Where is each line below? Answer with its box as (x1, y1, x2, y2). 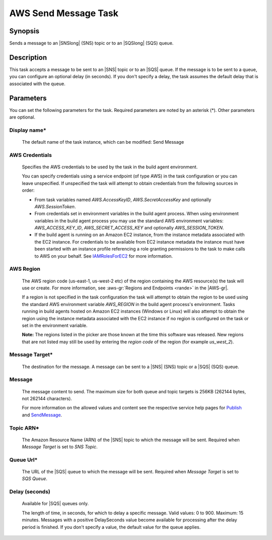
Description (9, 53, 47, 62)
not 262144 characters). (22, 396, 73, 402)
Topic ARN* (9, 424, 40, 431)
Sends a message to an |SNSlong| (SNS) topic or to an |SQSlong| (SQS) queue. (9, 40, 174, 46)
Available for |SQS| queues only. (22, 501, 89, 507)
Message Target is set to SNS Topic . (22, 444, 98, 450)
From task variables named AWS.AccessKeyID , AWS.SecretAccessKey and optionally (34, 197, 212, 203)
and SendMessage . (22, 411, 62, 418)
